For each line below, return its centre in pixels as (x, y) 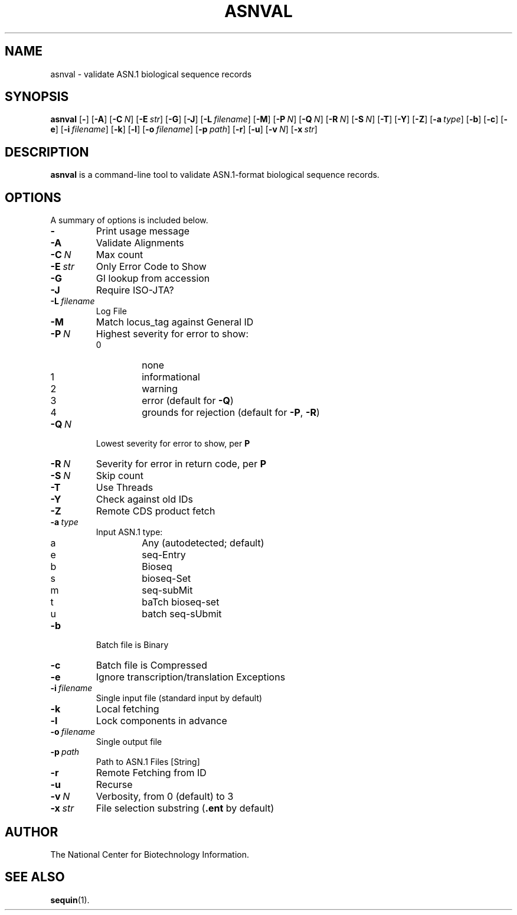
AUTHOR (32, 832)
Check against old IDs (145, 499)
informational (171, 377)
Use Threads (125, 488)
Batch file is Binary (132, 645)
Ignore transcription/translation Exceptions (191, 677)
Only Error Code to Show (151, 267)
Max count (120, 255)
